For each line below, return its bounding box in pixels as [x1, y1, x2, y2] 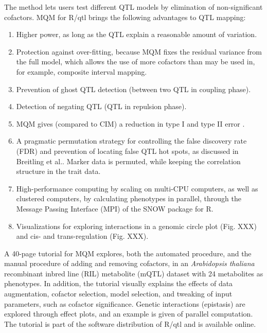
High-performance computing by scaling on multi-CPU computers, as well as [16, 183, 258, 194]
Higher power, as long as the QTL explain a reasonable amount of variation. [16, 29, 257, 40]
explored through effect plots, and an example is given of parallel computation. [4, 308, 253, 319]
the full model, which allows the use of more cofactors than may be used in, [16, 56, 255, 67]
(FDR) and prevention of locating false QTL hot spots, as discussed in [16, 145, 239, 156]
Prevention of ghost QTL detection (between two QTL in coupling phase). [16, 83, 251, 94]
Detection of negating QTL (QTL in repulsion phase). [16, 101, 187, 112]
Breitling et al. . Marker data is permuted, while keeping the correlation [16, 155, 241, 166]
